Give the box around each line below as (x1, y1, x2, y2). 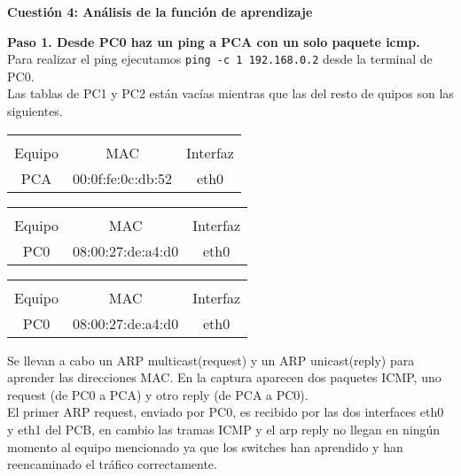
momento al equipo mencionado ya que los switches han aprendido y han (7, 437, 403, 456)
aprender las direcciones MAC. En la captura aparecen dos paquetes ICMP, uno (7, 368, 441, 387)
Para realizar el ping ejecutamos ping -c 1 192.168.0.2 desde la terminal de (7, 50, 433, 68)
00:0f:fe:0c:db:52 (73, 167, 173, 188)
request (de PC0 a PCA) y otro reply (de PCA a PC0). (7, 385, 309, 403)
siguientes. (7, 102, 63, 120)
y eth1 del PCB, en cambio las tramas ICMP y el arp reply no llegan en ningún (7, 420, 441, 438)
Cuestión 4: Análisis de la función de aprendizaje (7, 3, 313, 20)
